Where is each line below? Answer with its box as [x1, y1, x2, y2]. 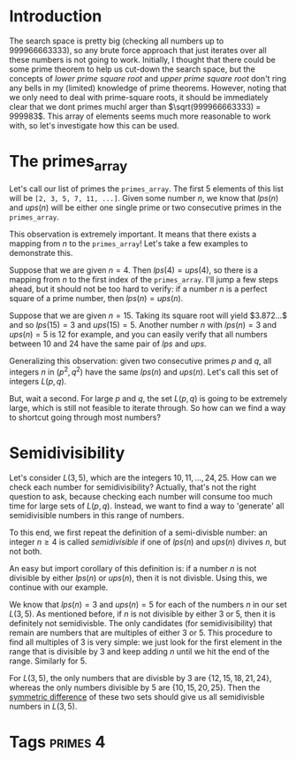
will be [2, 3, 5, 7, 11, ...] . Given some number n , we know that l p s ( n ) [9, 193, 279, 204]
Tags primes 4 [9, 733, 106, 752]
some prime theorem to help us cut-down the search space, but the [9, 64, 256, 74]
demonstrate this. [9, 248, 73, 259]
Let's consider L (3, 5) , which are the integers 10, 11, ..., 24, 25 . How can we [9, 472, 277, 484]
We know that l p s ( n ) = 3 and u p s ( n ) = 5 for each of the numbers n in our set [9, 600, 287, 610]
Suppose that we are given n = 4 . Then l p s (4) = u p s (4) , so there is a [9, 265, 259, 275]
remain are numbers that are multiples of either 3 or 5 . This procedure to [9, 627, 273, 639]
